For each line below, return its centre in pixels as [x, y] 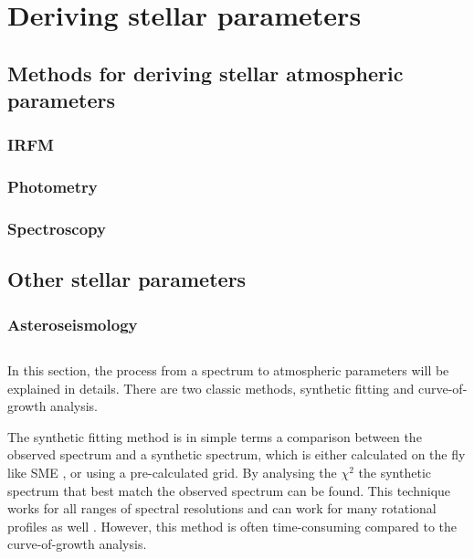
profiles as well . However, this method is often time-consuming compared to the [232, 526]
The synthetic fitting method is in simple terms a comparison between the [215, 436]
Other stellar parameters [127, 279]
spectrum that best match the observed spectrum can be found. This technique [229, 490]
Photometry [53, 187]
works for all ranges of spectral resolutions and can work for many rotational [222, 508]
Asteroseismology [73, 324]
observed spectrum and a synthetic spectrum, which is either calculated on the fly [237, 454]
